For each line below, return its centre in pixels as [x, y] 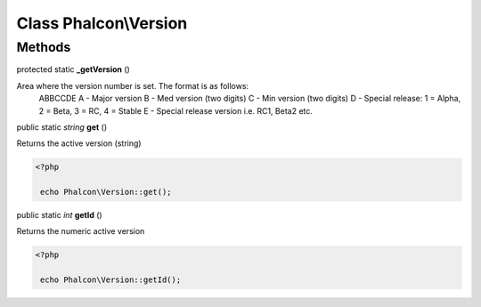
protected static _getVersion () [73, 69]
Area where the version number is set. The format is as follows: [133, 85]
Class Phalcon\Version [102, 23]
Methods [44, 47]
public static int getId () [59, 215]
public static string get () [62, 127]
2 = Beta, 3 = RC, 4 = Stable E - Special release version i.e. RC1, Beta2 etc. [176, 110]
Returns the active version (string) [79, 143]
